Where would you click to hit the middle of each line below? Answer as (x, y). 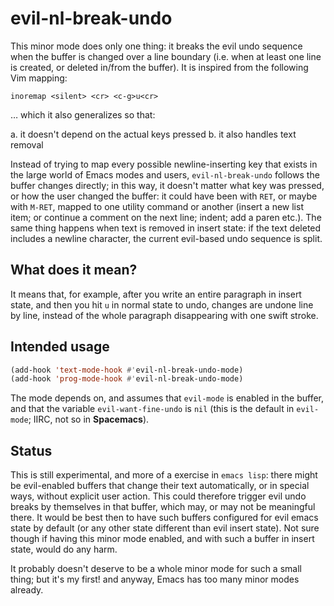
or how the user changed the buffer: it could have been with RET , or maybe (164, 196)
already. (27, 590)
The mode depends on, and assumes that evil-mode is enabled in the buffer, (167, 398)
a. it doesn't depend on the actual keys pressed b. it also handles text (153, 134)
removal (27, 144)
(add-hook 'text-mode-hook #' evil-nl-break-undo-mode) (127, 370)
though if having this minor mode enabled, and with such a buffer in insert (162, 539)
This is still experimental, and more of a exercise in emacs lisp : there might (164, 475)
